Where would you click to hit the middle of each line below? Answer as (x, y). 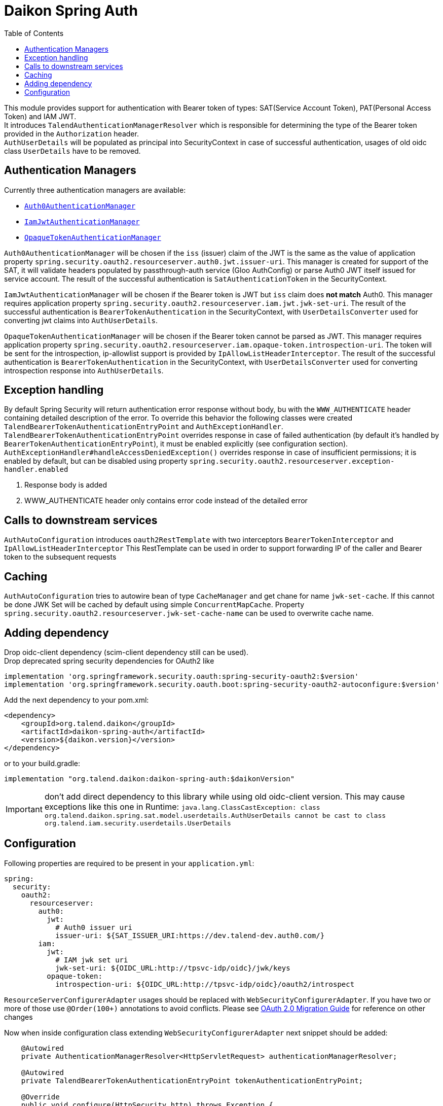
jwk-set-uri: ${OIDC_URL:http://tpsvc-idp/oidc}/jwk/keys (173, 968)
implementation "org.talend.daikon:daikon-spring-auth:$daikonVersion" (150, 779)
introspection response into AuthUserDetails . (84, 370)
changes (19, 1017)
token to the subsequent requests (60, 557)
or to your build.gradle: (42, 763)
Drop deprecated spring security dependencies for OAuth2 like (109, 661)
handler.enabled (36, 470)
